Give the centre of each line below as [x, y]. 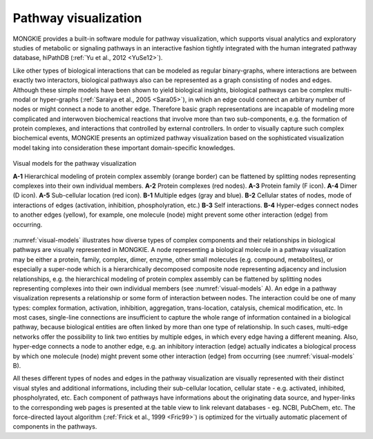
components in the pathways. [55, 427]
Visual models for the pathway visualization [75, 164]
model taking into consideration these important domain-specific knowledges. [124, 148]
